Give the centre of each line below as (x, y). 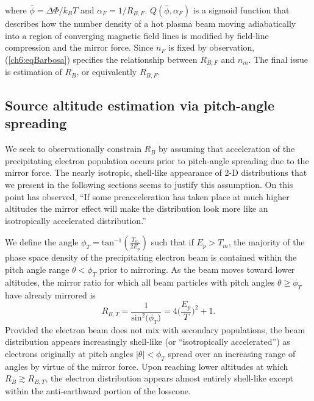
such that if (172, 242)
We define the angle (42, 242)
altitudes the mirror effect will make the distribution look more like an (137, 208)
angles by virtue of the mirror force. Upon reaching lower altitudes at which (147, 366)
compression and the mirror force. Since (79, 47)
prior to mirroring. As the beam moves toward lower (197, 269)
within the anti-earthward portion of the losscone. (98, 390)
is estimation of (34, 72)
